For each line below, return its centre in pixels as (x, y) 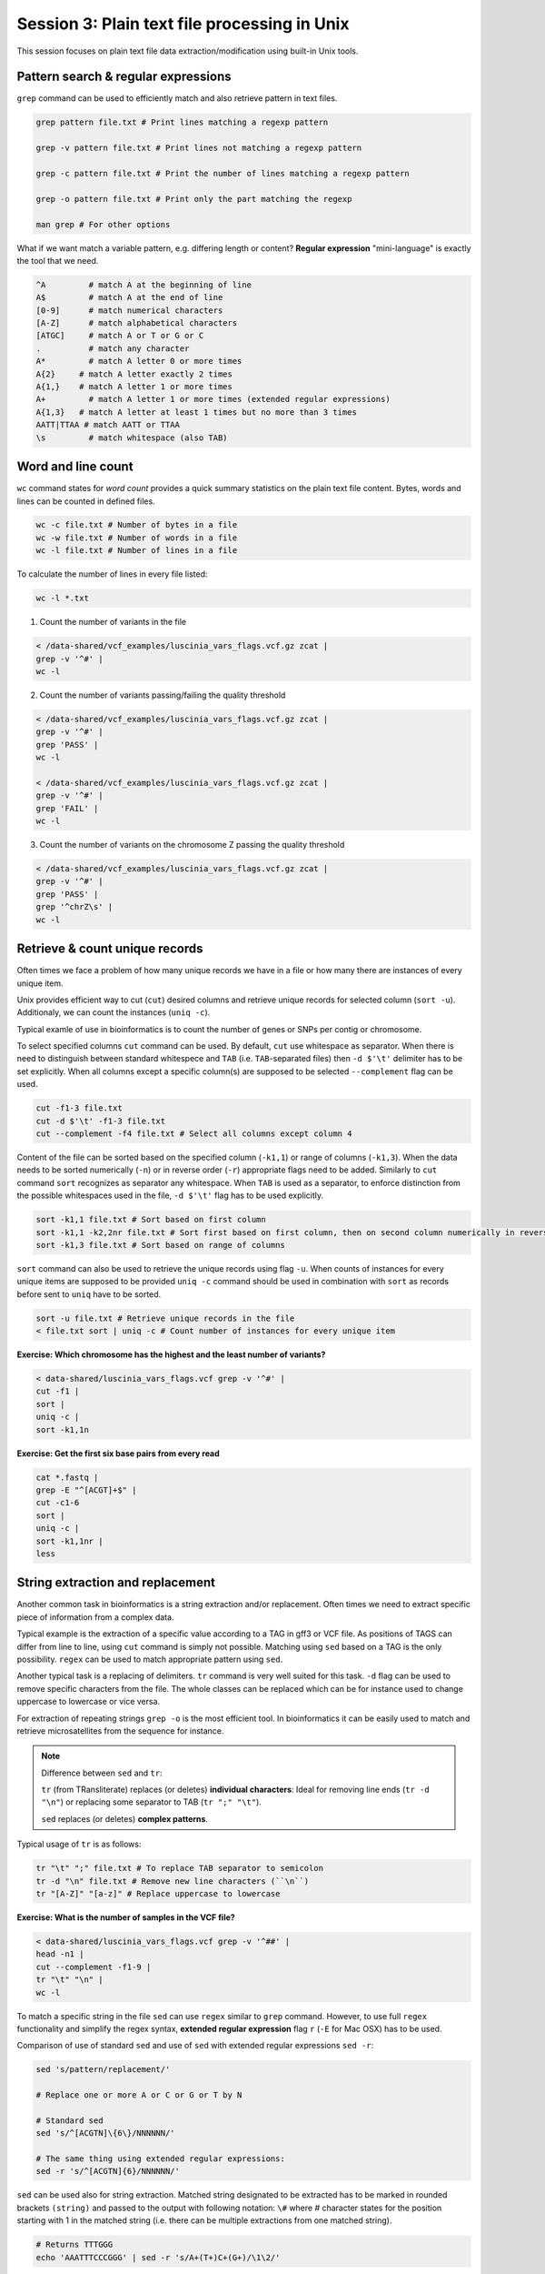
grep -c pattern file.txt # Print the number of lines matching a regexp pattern (223, 173)
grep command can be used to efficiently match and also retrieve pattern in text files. (177, 98)
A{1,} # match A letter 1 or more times (134, 387)
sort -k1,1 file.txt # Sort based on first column (151, 1220)
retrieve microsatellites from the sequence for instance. (120, 1731)
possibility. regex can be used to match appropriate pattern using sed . (150, 1659)
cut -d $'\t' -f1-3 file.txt (101, 1121)
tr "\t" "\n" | (69, 1980)
